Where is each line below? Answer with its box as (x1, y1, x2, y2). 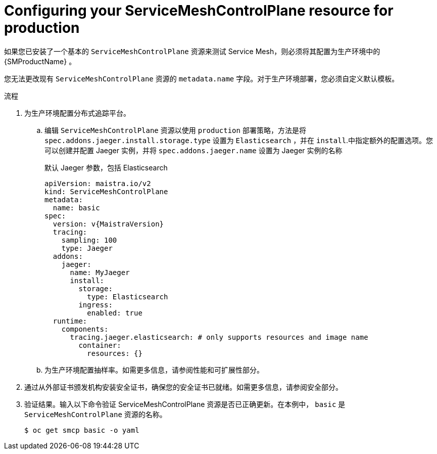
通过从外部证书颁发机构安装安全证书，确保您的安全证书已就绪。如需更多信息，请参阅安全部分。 (24, 382, 343, 391)
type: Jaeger (61, 244, 113, 252)
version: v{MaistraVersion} (53, 219, 164, 228)
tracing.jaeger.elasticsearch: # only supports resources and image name (70, 333, 368, 341)
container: (78, 341, 121, 349)
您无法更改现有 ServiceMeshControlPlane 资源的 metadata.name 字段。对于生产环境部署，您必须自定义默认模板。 (4, 74, 399, 83)
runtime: (53, 316, 87, 325)
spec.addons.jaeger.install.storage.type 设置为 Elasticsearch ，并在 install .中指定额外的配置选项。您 (44, 135, 433, 145)
